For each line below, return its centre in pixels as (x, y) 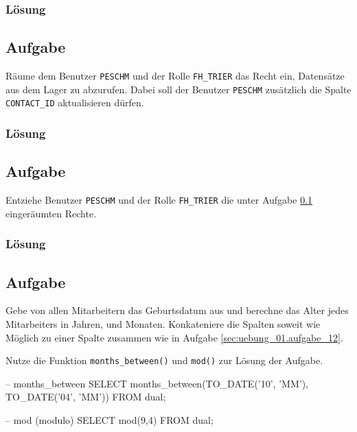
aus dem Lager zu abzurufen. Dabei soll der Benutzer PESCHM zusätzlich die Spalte (178, 89)
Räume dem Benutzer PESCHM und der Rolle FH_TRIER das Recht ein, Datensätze (175, 76)
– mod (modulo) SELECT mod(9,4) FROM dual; (110, 419)
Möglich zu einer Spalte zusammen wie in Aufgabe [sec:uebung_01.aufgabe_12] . (174, 337)
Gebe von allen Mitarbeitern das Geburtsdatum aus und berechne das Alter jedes (177, 310)
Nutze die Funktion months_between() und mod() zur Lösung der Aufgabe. (164, 360)
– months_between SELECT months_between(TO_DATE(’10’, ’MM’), (157, 383)
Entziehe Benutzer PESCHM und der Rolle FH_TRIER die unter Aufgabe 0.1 (159, 200)
